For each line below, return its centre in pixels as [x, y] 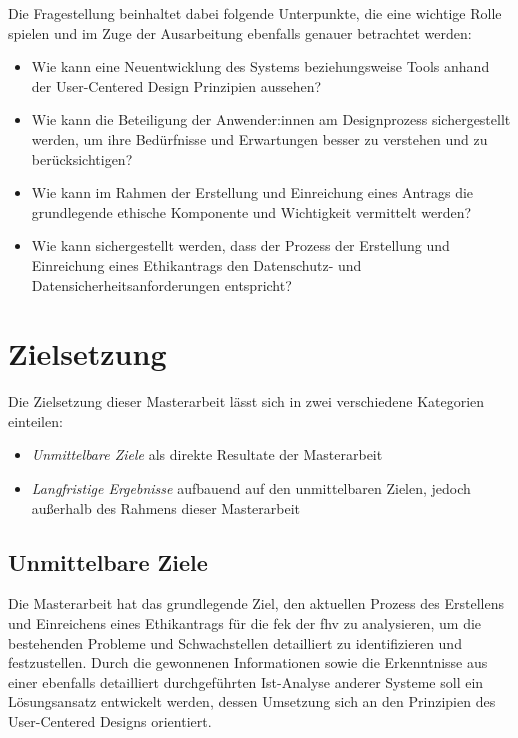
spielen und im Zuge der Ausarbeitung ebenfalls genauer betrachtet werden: [240, 32]
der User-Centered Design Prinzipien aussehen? [176, 85]
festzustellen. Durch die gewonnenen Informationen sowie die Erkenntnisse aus [248, 662]
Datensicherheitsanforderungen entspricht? [161, 284]
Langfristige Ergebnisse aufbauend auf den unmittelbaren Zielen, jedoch [251, 488]
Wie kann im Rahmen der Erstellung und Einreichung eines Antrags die [252, 192]
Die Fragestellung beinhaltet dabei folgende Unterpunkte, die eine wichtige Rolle [255, 13]
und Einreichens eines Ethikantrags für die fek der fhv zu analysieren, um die [245, 623]
